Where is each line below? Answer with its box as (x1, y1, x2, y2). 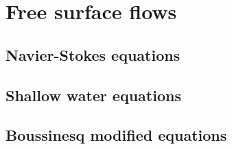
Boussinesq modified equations (5, 124, 227, 146)
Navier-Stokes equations (5, 44, 181, 65)
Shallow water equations (5, 84, 181, 105)
